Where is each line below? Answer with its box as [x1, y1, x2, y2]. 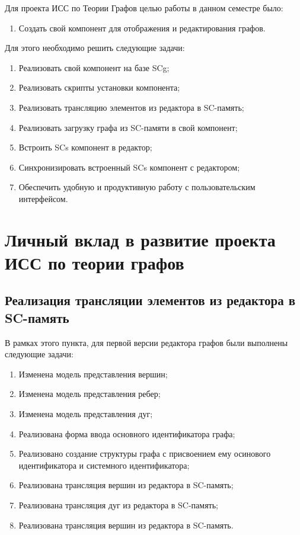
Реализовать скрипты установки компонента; [18, 81, 180, 94]
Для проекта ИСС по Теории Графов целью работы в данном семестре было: [5, 2, 283, 14]
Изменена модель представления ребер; [18, 387, 161, 400]
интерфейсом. [18, 192, 68, 204]
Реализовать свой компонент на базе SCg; [18, 61, 170, 73]
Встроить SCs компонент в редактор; [18, 141, 152, 153]
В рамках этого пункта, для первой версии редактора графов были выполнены [5, 336, 288, 348]
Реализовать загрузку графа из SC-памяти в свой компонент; [18, 121, 238, 133]
